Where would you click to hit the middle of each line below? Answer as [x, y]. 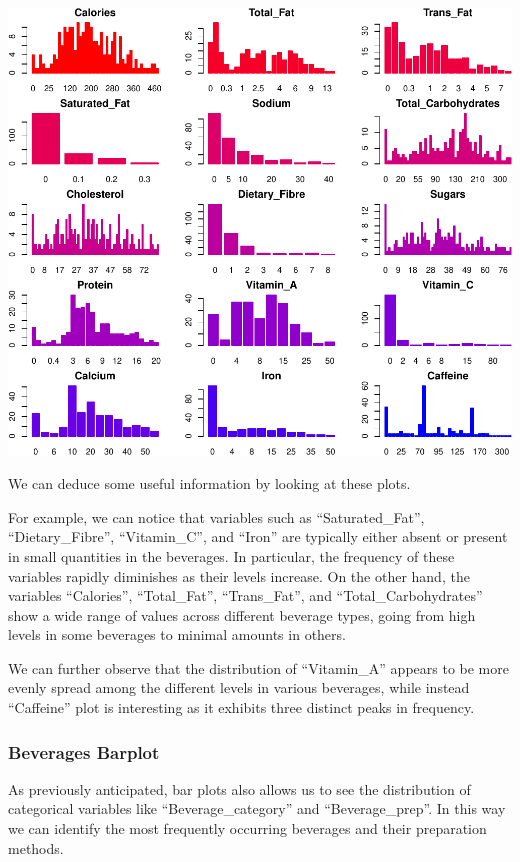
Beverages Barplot [84, 751]
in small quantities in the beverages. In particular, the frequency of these [231, 555]
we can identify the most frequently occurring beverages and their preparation [247, 828]
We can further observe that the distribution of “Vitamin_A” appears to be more [258, 667]
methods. [36, 847]
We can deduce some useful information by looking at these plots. [209, 483]
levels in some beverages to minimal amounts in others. [177, 634]
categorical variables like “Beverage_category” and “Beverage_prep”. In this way [257, 808]
